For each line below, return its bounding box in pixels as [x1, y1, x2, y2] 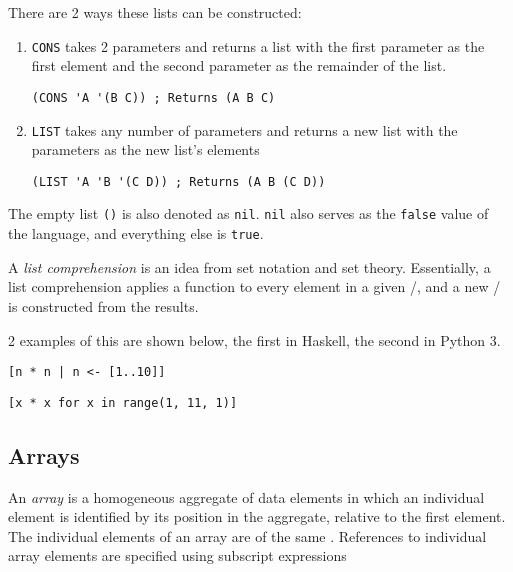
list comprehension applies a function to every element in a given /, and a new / [8, 276, 501, 297]
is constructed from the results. [8, 295, 199, 316]
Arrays [8, 439, 80, 470]
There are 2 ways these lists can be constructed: [8, 2, 302, 22]
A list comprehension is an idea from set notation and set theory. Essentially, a [8, 256, 491, 277]
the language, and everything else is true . [8, 223, 264, 244]
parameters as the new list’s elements [31, 139, 260, 160]
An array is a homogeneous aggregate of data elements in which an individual [8, 486, 485, 507]
